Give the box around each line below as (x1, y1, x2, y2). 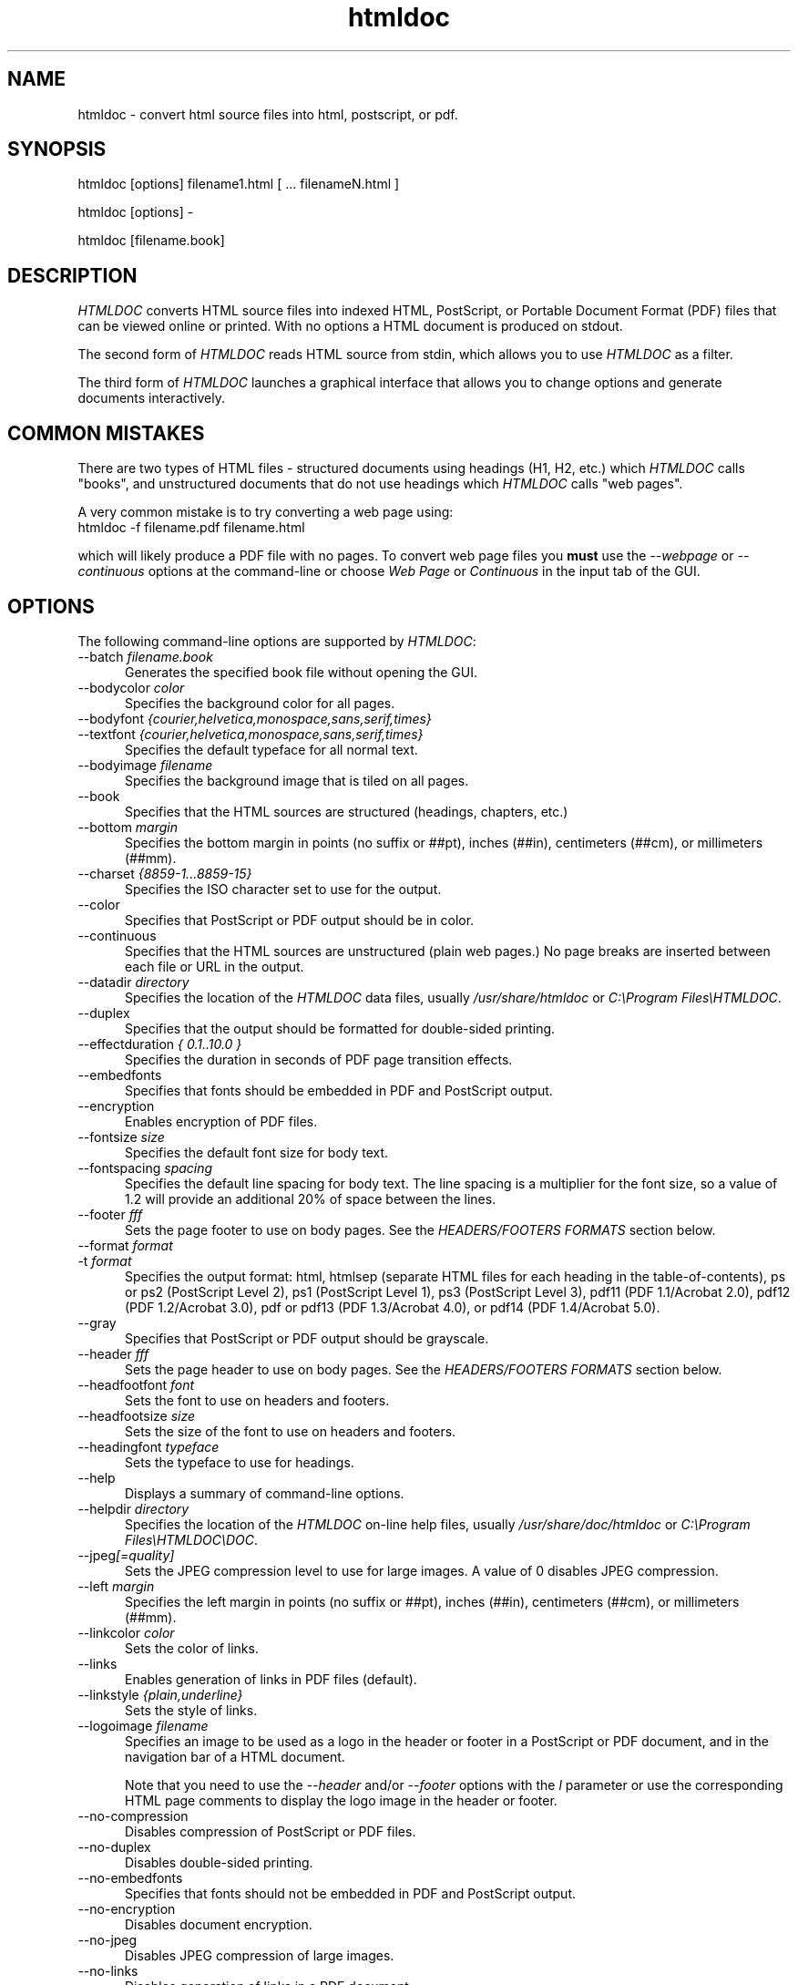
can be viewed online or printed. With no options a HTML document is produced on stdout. (77, 318, 623, 334)
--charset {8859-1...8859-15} (77, 865, 252, 881)
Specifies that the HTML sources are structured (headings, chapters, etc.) (125, 803, 568, 819)
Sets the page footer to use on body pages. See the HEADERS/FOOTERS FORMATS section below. (125, 1221, 716, 1238)
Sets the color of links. (125, 1640, 259, 1656)
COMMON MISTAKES (7, 421, 205, 445)
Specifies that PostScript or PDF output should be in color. (125, 911, 475, 928)
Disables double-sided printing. (125, 1854, 313, 1870)
